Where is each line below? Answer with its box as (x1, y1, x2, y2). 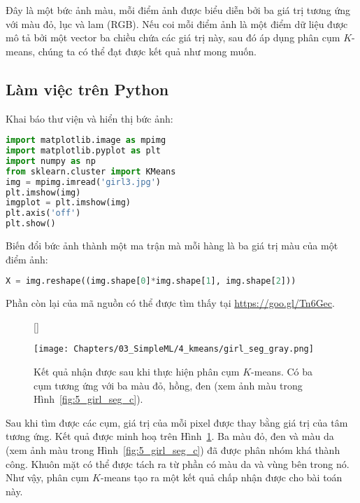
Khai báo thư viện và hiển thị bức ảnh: (6, 111, 173, 125)
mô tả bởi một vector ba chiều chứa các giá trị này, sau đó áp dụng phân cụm (6, 30, 340, 45)
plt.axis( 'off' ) (6, 208, 81, 219)
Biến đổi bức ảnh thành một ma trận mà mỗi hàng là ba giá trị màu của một (6, 238, 338, 253)
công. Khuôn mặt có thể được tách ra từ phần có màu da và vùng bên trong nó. (6, 456, 350, 471)
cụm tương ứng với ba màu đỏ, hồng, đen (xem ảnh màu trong (34, 378, 303, 392)
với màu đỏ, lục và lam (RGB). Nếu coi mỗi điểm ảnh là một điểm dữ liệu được (6, 16, 348, 31)
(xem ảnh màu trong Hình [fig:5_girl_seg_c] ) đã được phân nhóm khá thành (6, 442, 340, 457)
